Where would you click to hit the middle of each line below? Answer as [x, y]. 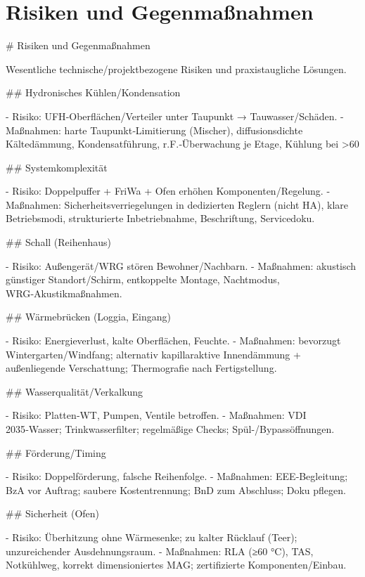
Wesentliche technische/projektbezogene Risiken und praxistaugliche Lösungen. [176, 69]
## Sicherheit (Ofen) [53, 513]
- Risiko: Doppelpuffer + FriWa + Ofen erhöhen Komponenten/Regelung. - [168, 191]
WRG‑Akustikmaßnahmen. [64, 293]
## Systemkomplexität [57, 167]
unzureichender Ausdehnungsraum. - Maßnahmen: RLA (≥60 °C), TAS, [160, 551]
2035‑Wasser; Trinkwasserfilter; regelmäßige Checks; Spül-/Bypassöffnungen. [170, 429]
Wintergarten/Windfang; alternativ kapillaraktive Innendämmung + [153, 354]
